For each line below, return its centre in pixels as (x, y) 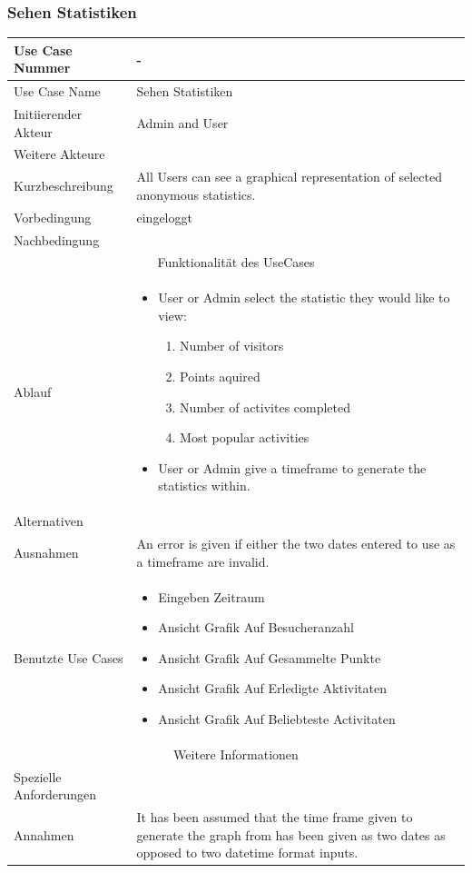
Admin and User (182, 122)
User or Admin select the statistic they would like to (304, 298)
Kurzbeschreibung (64, 186)
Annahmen (44, 834)
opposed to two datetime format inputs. (247, 853)
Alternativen (49, 521)
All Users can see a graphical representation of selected (289, 177)
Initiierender (48, 114)
